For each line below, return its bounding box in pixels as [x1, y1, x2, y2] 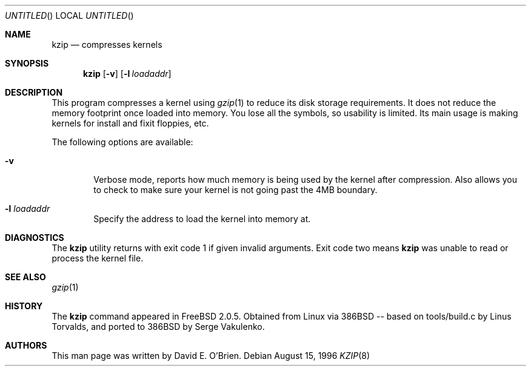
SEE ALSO [5, 272, 46, 282]
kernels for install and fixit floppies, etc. [52, 118, 209, 128]
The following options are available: [52, 137, 193, 147]
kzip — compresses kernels [52, 39, 162, 50]
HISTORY [5, 301, 43, 311]
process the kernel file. [52, 253, 144, 263]
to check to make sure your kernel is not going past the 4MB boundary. [93, 185, 378, 195]
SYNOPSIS [5, 58, 49, 68]
